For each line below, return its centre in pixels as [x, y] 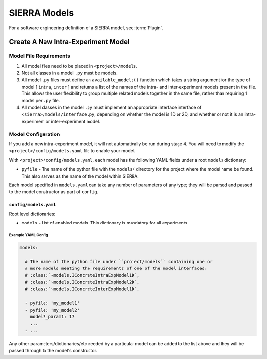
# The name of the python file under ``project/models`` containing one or [119, 261]
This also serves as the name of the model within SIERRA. [80, 176]
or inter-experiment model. [73, 121]
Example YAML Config [29, 235]
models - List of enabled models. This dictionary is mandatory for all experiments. [105, 223]
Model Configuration [35, 134]
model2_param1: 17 [52, 317]
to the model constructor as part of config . [54, 192]
